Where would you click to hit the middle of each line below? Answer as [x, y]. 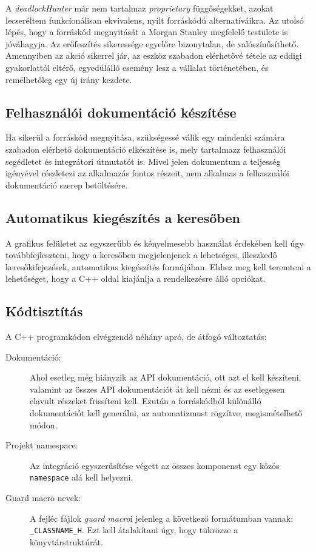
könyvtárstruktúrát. [66, 541]
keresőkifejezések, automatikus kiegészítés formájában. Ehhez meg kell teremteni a [158, 266]
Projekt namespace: [42, 445]
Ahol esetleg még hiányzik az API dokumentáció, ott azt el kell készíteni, [166, 377]
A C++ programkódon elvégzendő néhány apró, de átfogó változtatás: [136, 337]
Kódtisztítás [44, 311]
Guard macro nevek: [43, 498]
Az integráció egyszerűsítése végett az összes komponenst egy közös [155, 465]
